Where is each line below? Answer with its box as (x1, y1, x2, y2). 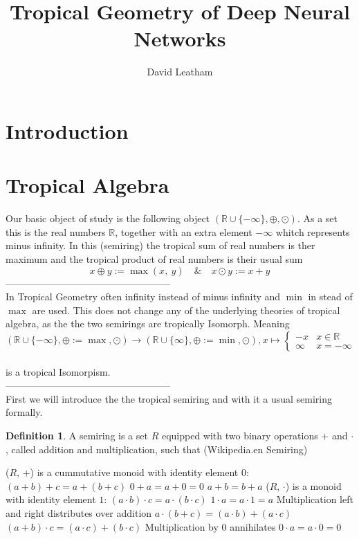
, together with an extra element (115, 224, 252, 239)
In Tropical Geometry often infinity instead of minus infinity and (6, 289, 281, 304)
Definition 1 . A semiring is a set (6, 428, 148, 442)
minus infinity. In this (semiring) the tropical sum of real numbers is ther (6, 238, 315, 253)
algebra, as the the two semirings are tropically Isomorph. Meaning (6, 316, 290, 331)
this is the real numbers (6, 224, 106, 239)
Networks (134, 24, 226, 53)
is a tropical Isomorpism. (6, 364, 111, 378)
